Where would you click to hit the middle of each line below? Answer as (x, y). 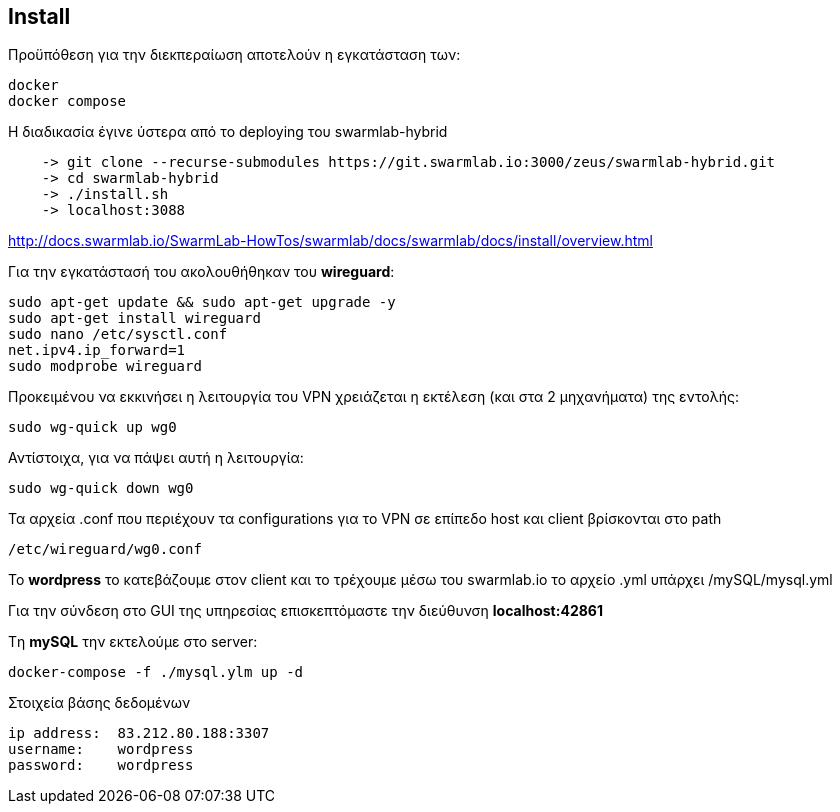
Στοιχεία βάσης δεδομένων (99, 703)
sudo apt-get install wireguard (134, 318)
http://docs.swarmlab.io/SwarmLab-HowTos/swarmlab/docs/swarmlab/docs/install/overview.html (330, 241)
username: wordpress (101, 749)
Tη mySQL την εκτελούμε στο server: (133, 642)
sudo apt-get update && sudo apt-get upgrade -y (202, 302)
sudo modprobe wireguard (105, 366)
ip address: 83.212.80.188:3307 (139, 733)
